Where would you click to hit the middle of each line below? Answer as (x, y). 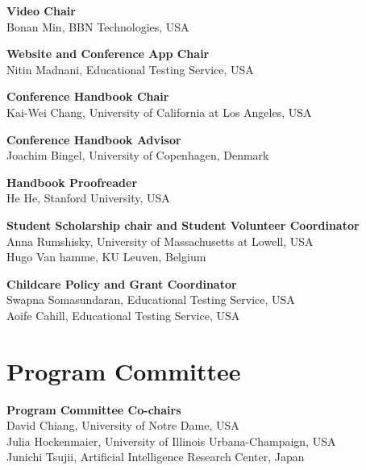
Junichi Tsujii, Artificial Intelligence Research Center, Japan (156, 457)
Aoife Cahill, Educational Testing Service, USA (123, 315)
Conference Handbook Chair (88, 96)
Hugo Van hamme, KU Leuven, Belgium (106, 257)
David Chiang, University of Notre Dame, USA (123, 425)
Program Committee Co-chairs (94, 409)
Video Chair (41, 10)
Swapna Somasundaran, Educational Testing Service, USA (151, 299)
